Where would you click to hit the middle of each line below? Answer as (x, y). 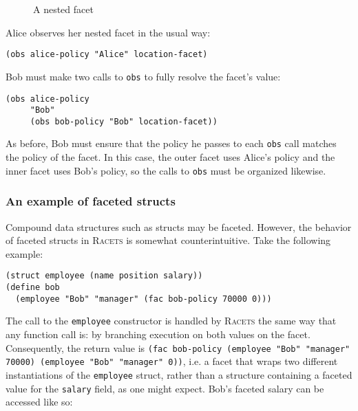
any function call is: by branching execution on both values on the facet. (158, 334)
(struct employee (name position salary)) (104, 276)
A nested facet (63, 9)
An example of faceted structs (91, 201)
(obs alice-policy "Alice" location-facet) (107, 55)
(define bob (33, 288)
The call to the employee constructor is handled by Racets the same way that (171, 321)
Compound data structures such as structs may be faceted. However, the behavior (179, 226)
